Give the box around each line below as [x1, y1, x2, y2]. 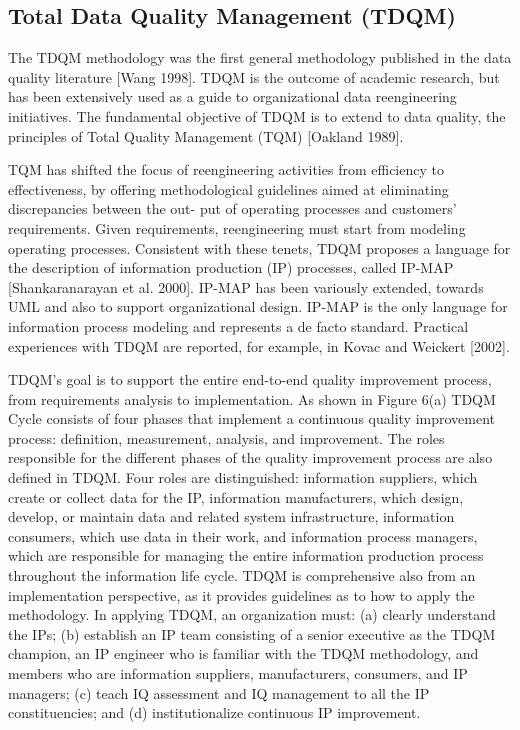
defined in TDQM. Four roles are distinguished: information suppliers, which [8, 467, 478, 488]
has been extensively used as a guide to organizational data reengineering [8, 86, 457, 107]
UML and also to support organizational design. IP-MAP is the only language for [8, 296, 508, 317]
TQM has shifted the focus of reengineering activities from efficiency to [8, 159, 444, 180]
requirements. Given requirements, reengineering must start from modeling [8, 217, 466, 238]
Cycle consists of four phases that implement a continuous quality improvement [8, 408, 496, 429]
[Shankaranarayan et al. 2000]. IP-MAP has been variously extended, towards [8, 276, 484, 297]
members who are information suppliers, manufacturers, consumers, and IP [8, 663, 468, 684]
